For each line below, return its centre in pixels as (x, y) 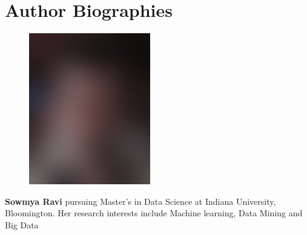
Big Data (22, 224)
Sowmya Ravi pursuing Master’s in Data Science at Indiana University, (140, 201)
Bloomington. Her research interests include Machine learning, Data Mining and (154, 213)
